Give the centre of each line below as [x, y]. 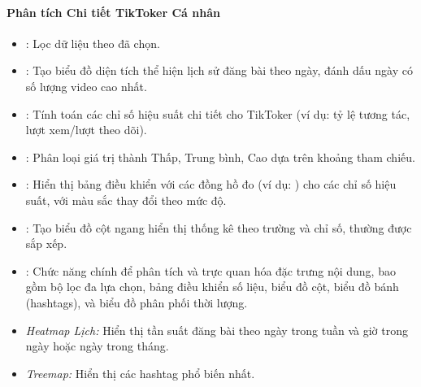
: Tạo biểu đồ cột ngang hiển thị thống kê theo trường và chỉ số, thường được [219, 227]
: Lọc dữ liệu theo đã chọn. [93, 43]
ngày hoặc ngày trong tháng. [97, 346]
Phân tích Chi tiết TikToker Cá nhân [113, 12]
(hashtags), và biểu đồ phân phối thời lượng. [137, 302]
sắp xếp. [46, 244]
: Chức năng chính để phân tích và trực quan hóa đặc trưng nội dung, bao [210, 270]
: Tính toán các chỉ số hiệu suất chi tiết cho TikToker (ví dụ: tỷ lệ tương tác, [218, 113]
